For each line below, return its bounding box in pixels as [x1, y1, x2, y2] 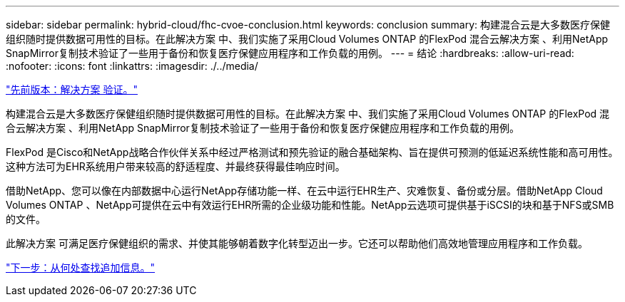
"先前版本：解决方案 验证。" [6, 83, 138, 95]
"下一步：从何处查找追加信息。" [6, 261, 156, 274]
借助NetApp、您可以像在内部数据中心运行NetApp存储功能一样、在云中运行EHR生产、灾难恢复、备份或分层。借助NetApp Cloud [6, 184, 603, 197]
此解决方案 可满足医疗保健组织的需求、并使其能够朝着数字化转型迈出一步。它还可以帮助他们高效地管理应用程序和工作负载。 [6, 237, 588, 249]
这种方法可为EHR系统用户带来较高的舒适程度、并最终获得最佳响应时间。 [6, 160, 345, 172]
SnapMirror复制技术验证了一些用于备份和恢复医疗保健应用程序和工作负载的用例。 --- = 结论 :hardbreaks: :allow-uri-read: [6, 47, 574, 59]
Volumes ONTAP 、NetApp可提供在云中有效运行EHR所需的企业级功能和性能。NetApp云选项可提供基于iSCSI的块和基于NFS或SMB [6, 199, 614, 211]
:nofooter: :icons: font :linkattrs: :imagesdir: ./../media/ [6, 60, 258, 72]
